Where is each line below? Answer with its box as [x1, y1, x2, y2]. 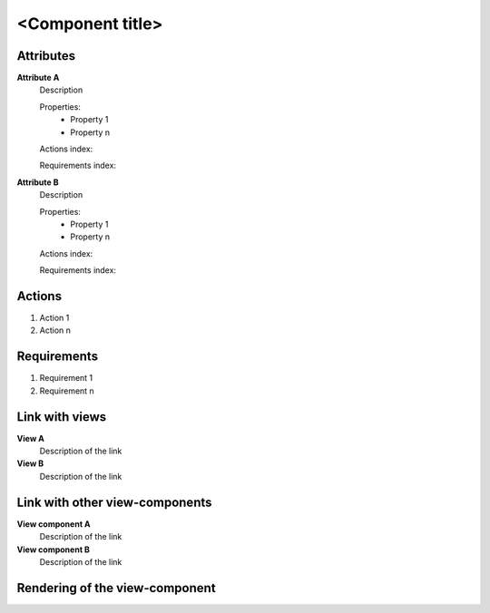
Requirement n [39, 385, 94, 396]
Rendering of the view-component [16, 580, 217, 596]
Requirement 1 [39, 373, 93, 384]
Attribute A [16, 73, 60, 83]
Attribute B [16, 177, 59, 188]
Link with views [16, 409, 107, 424]
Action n [39, 325, 72, 336]
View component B [16, 544, 91, 555]
